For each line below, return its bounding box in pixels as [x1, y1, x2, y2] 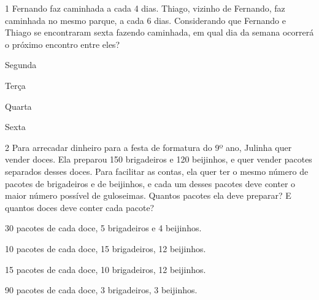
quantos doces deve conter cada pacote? [5, 201, 155, 213]
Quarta [5, 99, 32, 112]
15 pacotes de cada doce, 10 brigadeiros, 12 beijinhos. [5, 263, 206, 275]
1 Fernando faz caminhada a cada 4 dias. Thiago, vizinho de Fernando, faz [5, 2, 285, 14]
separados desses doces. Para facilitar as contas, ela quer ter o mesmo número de [5, 164, 309, 177]
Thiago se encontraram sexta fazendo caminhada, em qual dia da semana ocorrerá [5, 26, 314, 39]
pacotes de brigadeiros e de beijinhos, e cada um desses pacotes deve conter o [5, 177, 296, 190]
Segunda [5, 58, 37, 71]
